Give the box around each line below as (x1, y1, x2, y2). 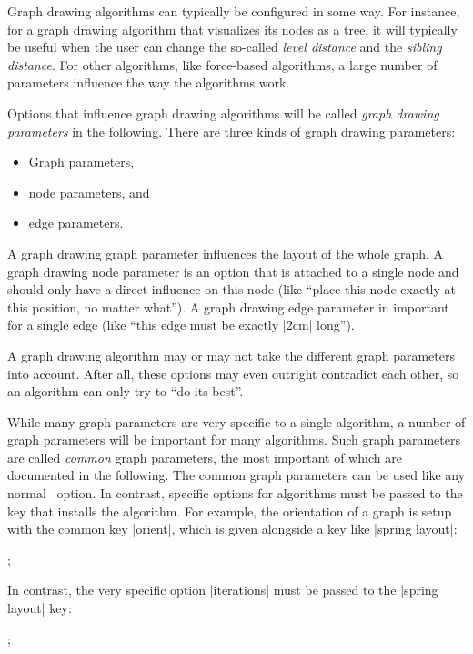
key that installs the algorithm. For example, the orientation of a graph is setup (7, 501, 452, 520)
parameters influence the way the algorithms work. (7, 73, 290, 92)
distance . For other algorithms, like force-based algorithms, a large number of (7, 55, 438, 74)
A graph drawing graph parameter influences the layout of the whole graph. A (7, 243, 444, 262)
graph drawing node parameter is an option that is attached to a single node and (7, 261, 459, 281)
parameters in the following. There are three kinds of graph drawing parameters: (7, 121, 456, 140)
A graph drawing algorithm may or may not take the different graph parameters (7, 345, 455, 364)
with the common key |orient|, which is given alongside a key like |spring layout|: (7, 519, 458, 538)
